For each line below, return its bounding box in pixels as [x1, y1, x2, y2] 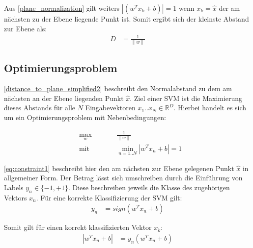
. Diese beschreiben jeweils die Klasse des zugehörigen [68, 182, 230, 192]
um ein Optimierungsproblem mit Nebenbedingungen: [4, 112, 166, 123]
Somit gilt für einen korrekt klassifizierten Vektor [4, 222, 152, 232]
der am [219, 3, 240, 13]
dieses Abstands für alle [4, 102, 76, 113]
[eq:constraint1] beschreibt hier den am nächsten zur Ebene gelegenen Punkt [4, 163, 234, 173]
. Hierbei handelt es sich [173, 102, 247, 113]
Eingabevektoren [85, 102, 136, 113]
